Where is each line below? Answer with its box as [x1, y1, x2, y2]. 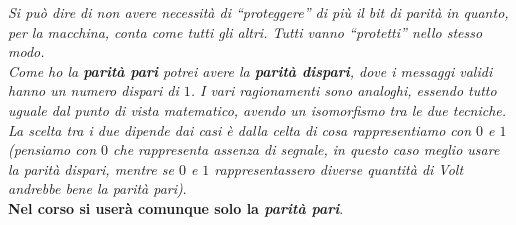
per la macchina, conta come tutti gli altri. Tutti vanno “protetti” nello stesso [8, 21, 483, 42]
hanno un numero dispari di [8, 80, 179, 101]
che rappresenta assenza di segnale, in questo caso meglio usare [113, 139, 500, 160]
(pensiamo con [8, 139, 97, 160]
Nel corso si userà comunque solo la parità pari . [8, 197, 344, 218]
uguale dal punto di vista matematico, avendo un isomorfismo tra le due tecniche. [8, 99, 507, 120]
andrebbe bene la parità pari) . [8, 178, 187, 199]
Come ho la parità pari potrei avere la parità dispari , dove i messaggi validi [8, 60, 493, 81]
